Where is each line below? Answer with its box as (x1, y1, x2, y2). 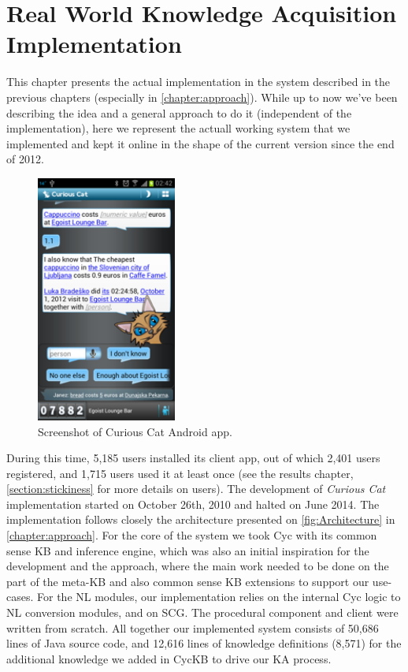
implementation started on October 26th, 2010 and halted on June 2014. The (6, 495, 380, 512)
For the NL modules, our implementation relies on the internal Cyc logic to (37, 588, 401, 605)
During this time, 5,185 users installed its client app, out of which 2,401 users (6, 450, 380, 466)
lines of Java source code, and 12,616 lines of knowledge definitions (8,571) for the (6, 635, 402, 651)
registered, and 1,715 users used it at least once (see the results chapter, (6, 465, 354, 481)
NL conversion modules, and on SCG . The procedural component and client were (6, 604, 399, 621)
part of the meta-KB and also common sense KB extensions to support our (6, 573, 369, 589)
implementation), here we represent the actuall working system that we (6, 120, 351, 136)
